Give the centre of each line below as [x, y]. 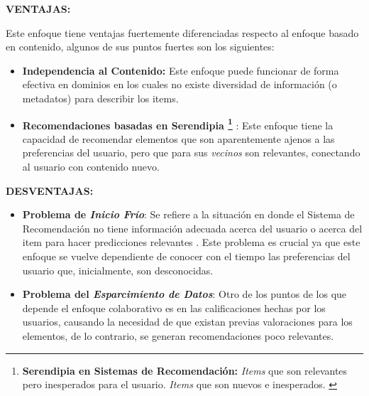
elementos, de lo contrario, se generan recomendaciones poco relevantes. [178, 335]
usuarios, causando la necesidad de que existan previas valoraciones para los [187, 322]
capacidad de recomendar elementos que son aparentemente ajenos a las [178, 138]
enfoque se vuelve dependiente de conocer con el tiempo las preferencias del [186, 256]
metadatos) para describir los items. [100, 98]
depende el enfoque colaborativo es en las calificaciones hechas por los [174, 307]
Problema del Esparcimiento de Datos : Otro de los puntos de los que [184, 294]
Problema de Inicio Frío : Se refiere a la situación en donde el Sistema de [188, 214]
